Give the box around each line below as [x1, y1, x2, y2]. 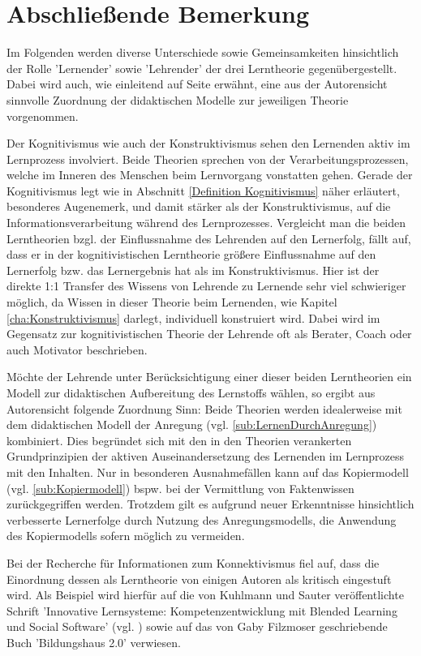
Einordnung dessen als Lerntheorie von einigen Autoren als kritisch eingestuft [6, 570, 392, 587]
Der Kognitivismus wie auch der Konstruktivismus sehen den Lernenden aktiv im [6, 135, 410, 152]
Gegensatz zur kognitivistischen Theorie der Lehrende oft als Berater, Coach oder [6, 325, 412, 342]
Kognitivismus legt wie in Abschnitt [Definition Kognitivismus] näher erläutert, [6, 182, 400, 199]
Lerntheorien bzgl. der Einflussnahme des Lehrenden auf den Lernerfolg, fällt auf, [6, 229, 411, 247]
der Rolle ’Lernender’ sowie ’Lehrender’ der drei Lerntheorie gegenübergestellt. [6, 59, 397, 76]
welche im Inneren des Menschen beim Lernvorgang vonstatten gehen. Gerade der [6, 166, 413, 183]
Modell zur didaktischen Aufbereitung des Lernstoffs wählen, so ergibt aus [6, 384, 376, 401]
